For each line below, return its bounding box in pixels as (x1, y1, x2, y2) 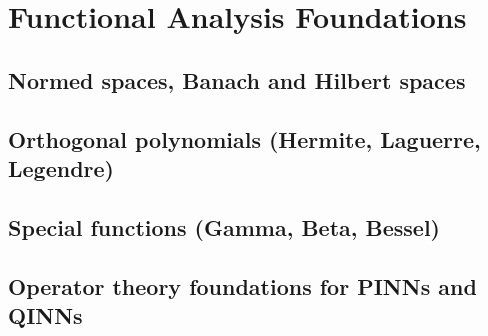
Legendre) (8, 152, 114, 183)
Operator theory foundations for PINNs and (8, 270, 477, 301)
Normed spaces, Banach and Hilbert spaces (8, 64, 466, 95)
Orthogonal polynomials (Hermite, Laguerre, (8, 123, 481, 154)
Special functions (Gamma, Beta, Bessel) (8, 211, 440, 242)
